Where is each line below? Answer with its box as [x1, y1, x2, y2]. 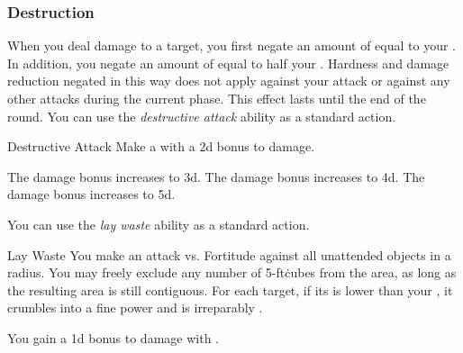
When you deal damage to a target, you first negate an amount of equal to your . [7, 36, 456, 55]
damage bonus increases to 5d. [7, 185, 176, 204]
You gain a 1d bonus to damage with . [7, 328, 219, 347]
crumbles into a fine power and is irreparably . [7, 298, 263, 317]
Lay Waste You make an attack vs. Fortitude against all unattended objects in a [7, 245, 451, 264]
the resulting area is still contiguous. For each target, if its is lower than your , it [7, 280, 453, 299]
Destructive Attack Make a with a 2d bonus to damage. [7, 137, 315, 156]
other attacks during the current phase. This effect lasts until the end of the [7, 89, 426, 107]
